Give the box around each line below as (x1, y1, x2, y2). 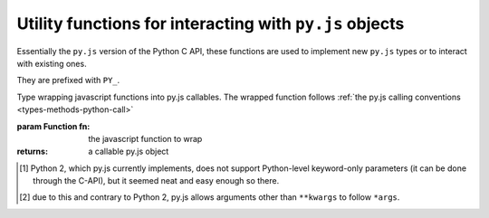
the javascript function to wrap (88, 133, 203, 144)
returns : (16, 146, 49, 157)
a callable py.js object (88, 146, 169, 157)
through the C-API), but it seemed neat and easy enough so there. (33, 175, 280, 186)
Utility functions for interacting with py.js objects (16, 14, 405, 33)
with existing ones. (16, 58, 87, 69)
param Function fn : (16, 120, 91, 131)
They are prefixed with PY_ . (16, 75, 120, 86)
